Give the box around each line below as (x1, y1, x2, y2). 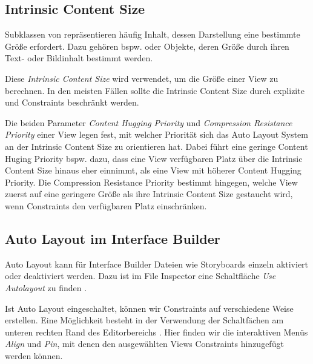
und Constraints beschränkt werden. (5, 96, 139, 109)
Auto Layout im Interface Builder (5, 229, 220, 248)
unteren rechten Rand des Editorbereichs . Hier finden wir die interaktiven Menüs (5, 325, 308, 338)
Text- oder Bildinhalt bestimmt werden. (5, 52, 153, 64)
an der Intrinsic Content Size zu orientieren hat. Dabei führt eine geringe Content (5, 140, 308, 152)
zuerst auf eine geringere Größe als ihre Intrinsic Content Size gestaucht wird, (5, 187, 293, 200)
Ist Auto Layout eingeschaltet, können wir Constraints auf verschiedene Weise (5, 302, 294, 314)
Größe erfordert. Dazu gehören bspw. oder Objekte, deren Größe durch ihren (5, 39, 289, 52)
